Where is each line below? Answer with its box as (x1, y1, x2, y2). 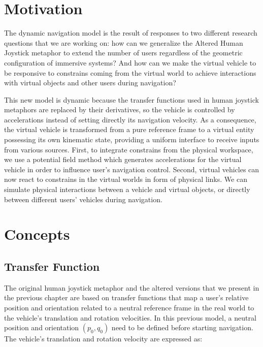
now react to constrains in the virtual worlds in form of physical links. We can (4, 174, 247, 184)
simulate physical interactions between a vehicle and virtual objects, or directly (4, 184, 250, 195)
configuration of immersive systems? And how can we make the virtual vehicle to (4, 57, 256, 68)
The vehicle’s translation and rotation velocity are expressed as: (4, 333, 203, 344)
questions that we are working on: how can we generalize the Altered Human (4, 37, 243, 48)
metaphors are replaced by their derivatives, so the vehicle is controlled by (4, 104, 235, 115)
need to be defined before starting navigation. (111, 322, 253, 333)
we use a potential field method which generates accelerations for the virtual (4, 154, 242, 165)
